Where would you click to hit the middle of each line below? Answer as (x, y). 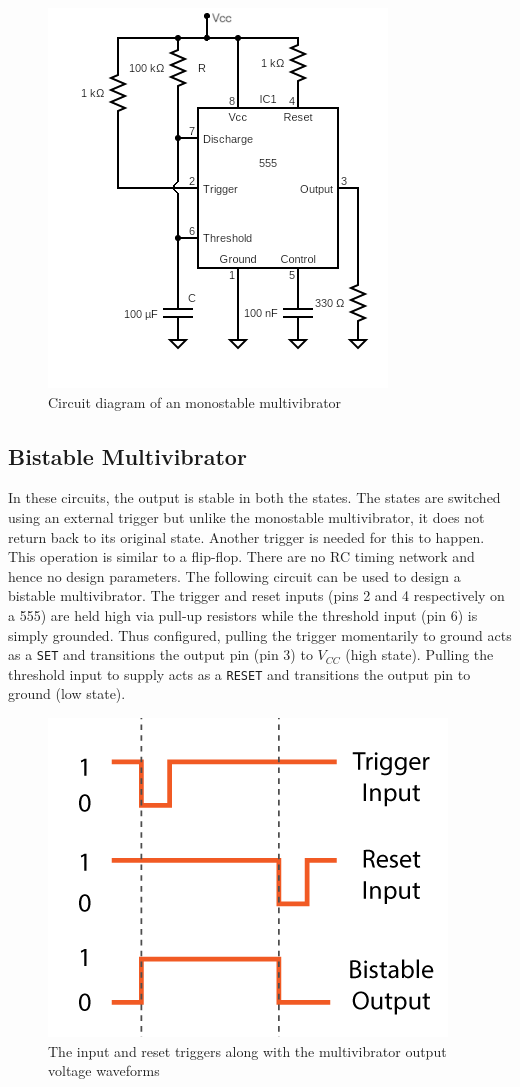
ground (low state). (67, 693)
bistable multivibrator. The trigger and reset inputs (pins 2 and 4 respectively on (256, 595)
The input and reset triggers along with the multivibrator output (247, 1050)
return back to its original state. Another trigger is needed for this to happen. (246, 536)
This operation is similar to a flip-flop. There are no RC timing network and (241, 556)
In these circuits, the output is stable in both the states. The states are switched (254, 497)
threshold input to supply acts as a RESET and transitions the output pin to (239, 673)
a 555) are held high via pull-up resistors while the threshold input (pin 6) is (243, 614)
